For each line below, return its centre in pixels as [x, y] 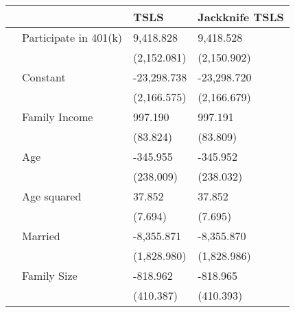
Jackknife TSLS [241, 17]
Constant [44, 77]
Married [41, 236]
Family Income [58, 117]
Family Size [50, 275]
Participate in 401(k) [72, 37]
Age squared [52, 196]
